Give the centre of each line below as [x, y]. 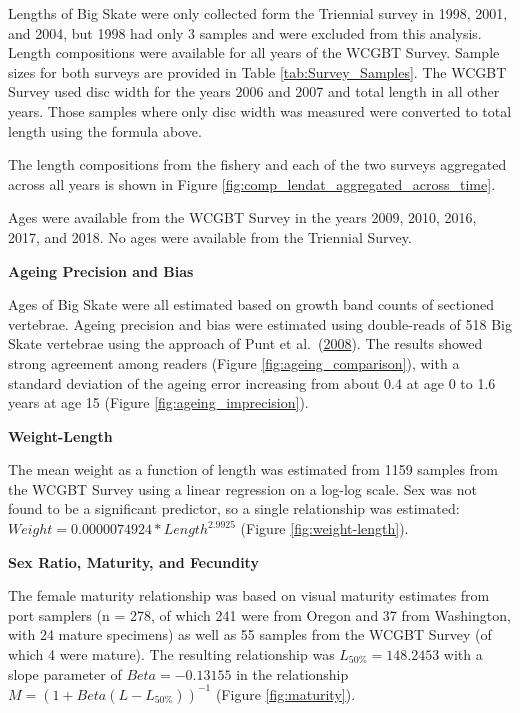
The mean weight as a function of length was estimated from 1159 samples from [253, 469]
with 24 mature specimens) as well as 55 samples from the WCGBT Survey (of [250, 634]
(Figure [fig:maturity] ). [285, 693]
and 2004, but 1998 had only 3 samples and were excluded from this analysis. [245, 32]
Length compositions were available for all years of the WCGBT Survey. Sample [254, 52]
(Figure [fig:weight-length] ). [324, 528]
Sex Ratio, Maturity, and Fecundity [133, 561]
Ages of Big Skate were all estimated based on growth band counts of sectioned [251, 304]
